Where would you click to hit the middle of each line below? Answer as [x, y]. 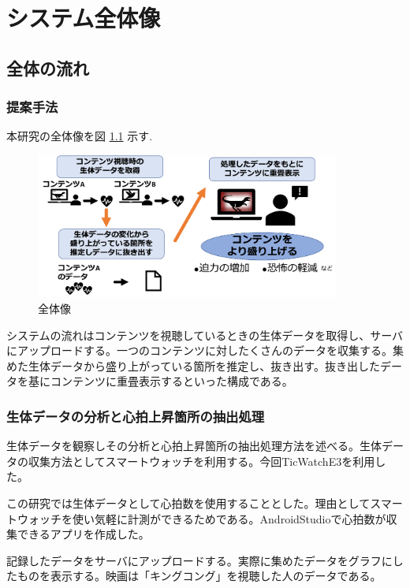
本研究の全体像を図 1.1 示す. [80, 136]
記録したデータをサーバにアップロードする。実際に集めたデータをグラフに [199, 560]
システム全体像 [84, 18]
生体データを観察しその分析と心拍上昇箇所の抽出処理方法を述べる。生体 [194, 446]
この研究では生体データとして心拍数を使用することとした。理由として [188, 503]
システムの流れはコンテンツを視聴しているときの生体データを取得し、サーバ [205, 335]
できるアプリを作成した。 [83, 534]
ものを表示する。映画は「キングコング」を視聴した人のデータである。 [199, 576]
